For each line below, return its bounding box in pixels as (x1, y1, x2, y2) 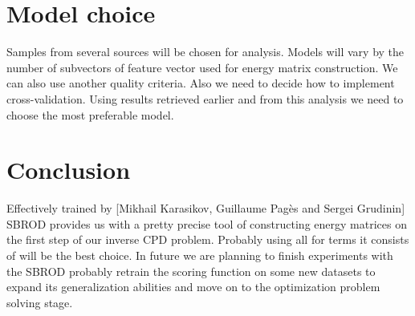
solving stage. (6, 294, 73, 310)
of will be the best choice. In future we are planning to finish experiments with (6, 247, 393, 263)
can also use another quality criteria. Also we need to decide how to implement (6, 75, 395, 91)
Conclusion (6, 153, 131, 186)
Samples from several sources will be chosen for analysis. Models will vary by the (6, 43, 405, 60)
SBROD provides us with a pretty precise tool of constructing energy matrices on (6, 215, 407, 232)
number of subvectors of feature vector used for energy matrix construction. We (6, 59, 398, 75)
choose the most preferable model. (6, 106, 174, 123)
